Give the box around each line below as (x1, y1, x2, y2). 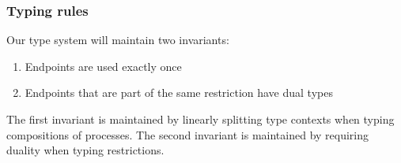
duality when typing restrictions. (6, 142, 165, 158)
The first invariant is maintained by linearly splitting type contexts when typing (6, 111, 395, 127)
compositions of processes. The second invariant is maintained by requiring (6, 126, 369, 143)
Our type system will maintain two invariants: (6, 31, 229, 48)
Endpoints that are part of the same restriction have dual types (25, 84, 333, 101)
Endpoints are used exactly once (25, 57, 182, 74)
